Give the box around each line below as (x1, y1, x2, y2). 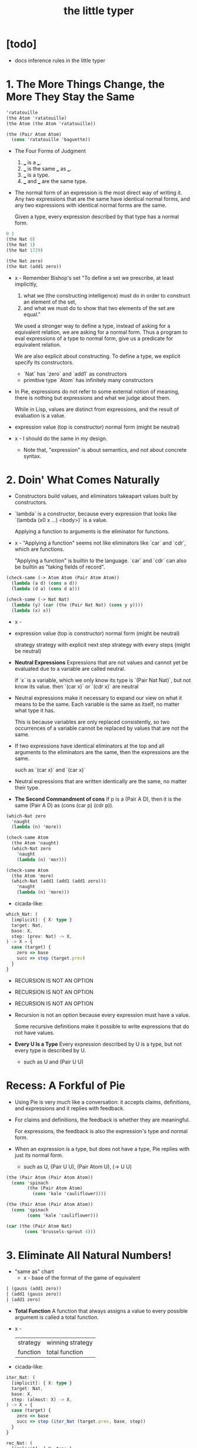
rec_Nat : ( (6, 1440, 33, 1446)
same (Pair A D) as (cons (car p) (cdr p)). (14, 801, 113, 808)
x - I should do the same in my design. (14, 435, 108, 442)
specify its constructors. (14, 358, 74, 366)
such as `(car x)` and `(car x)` (14, 766, 86, 773)
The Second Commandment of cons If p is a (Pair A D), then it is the (14, 795, 182, 803)
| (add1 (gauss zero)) (6, 1292, 62, 1297)
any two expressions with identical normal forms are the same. (14, 202, 167, 209)
